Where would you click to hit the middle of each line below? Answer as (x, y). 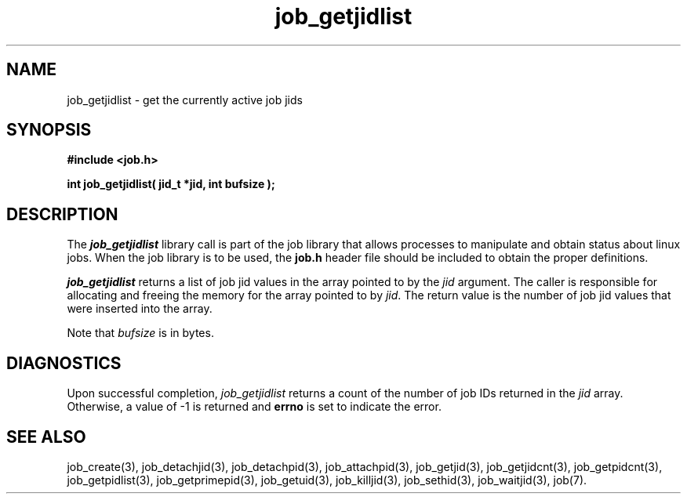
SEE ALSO (46, 437)
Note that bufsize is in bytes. (140, 333)
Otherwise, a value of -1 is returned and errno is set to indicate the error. (254, 407)
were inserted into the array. (140, 309)
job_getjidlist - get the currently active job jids (185, 100)
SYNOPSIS (49, 130)
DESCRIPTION (62, 214)
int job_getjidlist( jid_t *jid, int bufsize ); (171, 184)
